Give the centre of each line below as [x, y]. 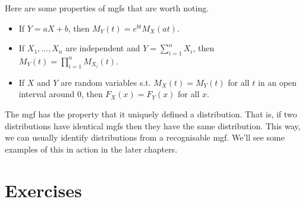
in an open [277, 82]
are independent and [103, 48]
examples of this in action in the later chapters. [91, 149]
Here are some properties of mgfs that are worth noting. [107, 8]
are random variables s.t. [106, 82]
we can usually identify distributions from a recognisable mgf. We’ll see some [145, 137]
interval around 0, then [61, 94]
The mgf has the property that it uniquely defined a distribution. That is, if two [151, 114]
